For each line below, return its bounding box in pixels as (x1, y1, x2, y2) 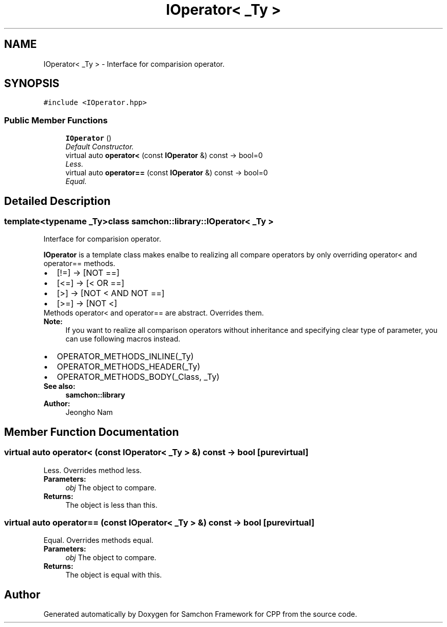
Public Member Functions (4, 115, 108, 125)
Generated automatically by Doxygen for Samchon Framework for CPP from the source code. (43, 610, 357, 619)
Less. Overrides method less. (43, 465, 142, 475)
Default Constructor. (65, 142, 134, 151)
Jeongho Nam (65, 408, 113, 417)
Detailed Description (4, 194, 111, 207)
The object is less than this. (65, 500, 158, 509)
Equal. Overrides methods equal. (43, 536, 154, 545)
